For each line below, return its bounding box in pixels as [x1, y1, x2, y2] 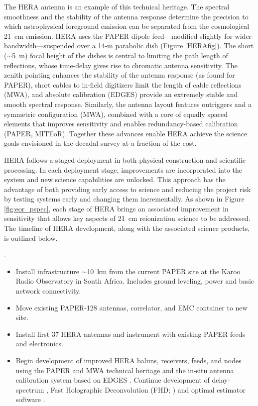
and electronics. [15, 338, 63, 349]
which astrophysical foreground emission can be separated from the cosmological [4, 21, 250, 31]
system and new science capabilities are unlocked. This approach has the [4, 174, 226, 185]
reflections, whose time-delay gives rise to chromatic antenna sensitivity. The [4, 60, 238, 70]
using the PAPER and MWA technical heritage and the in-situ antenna [15, 365, 234, 375]
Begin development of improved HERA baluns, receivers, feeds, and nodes [15, 355, 242, 365]
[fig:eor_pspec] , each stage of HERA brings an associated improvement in [4, 203, 229, 213]
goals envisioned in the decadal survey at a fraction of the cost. [4, 138, 197, 148]
